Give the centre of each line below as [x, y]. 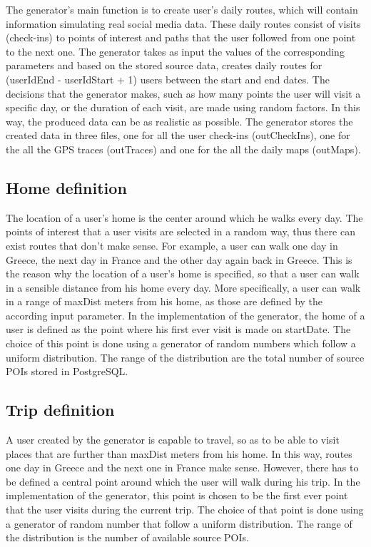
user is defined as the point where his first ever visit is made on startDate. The [178, 329]
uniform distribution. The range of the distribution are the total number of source [185, 357]
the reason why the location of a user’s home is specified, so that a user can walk [183, 273]
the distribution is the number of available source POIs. [127, 537]
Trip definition [60, 410]
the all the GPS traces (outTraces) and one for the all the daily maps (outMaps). [183, 149]
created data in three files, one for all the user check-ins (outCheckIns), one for [178, 135]
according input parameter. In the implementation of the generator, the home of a [185, 315]
